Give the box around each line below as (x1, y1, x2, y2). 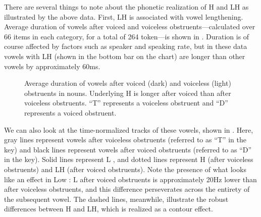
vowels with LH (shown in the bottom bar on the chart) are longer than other (4, 50, 245, 61)
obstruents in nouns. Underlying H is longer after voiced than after (24, 87, 231, 98)
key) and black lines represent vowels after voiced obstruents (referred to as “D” (4, 144, 252, 154)
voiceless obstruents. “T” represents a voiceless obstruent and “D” (24, 97, 228, 108)
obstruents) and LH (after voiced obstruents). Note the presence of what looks (4, 164, 246, 174)
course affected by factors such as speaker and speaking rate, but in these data (4, 41, 247, 51)
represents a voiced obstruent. (24, 107, 117, 118)
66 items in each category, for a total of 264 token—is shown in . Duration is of (4, 31, 249, 41)
